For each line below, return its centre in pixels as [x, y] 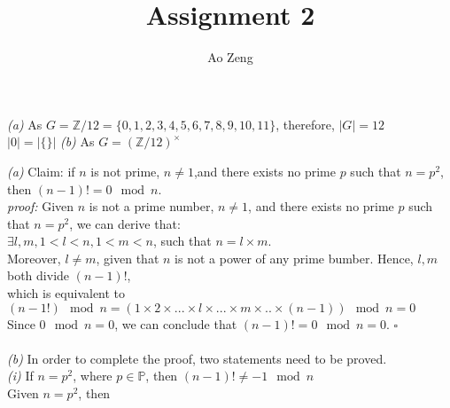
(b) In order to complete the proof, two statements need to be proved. [197, 358]
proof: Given [41, 206]
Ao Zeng [230, 57]
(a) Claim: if [41, 171]
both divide [39, 275]
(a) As [25, 124]
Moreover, [34, 258]
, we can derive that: [125, 223]
